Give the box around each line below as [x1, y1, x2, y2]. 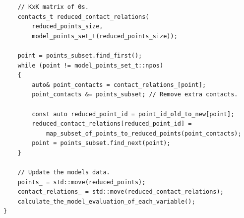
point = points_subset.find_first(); [17, 52, 142, 59]
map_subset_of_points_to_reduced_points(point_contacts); [46, 130, 242, 137]
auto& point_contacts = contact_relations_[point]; [32, 81, 206, 88]
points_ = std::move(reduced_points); [17, 178, 146, 186]
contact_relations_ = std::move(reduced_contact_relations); [17, 188, 224, 196]
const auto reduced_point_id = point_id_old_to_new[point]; [32, 110, 235, 118]
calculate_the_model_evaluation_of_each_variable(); [17, 198, 195, 205]
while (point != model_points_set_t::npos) [17, 62, 164, 69]
